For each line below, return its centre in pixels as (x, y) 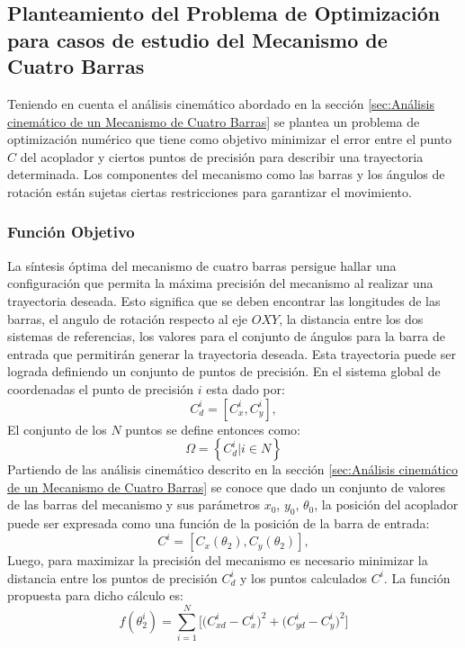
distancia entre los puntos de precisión (112, 577)
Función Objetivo (71, 232)
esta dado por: (246, 388)
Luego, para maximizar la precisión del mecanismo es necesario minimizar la (218, 560)
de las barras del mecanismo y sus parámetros (134, 504)
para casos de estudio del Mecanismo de (197, 39)
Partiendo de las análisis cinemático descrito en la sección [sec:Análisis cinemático (232, 469)
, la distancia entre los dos (351, 318)
